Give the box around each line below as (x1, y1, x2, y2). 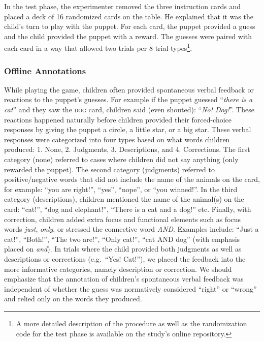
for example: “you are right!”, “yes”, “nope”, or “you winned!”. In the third (4, 183, 238, 194)
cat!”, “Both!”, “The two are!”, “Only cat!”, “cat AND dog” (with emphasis (4, 233, 240, 244)
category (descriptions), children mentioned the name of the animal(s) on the (4, 194, 244, 204)
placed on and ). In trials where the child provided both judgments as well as (4, 243, 242, 254)
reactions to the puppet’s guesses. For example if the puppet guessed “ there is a (4, 94, 253, 105)
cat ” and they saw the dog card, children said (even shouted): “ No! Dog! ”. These (4, 104, 254, 115)
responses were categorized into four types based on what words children (4, 134, 230, 144)
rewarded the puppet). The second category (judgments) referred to (4, 164, 215, 174)
